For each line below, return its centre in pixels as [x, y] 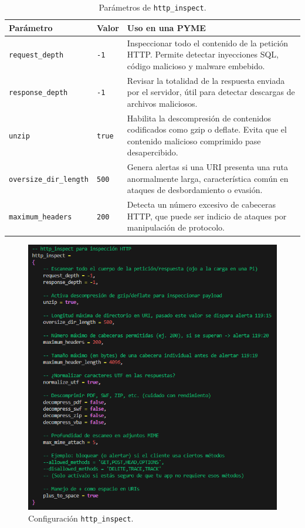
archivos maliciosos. [162, 103]
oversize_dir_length [49, 179]
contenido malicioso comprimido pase [194, 141]
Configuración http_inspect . [81, 518]
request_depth [36, 55]
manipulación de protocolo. [176, 227]
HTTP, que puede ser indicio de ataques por [207, 216]
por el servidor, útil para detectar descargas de [211, 92]
